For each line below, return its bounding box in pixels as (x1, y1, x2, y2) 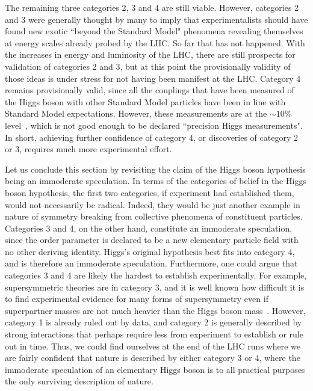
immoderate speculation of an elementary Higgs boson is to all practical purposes (5, 363, 305, 375)
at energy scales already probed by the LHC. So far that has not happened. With (5, 36, 305, 49)
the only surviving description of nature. (5, 375, 153, 387)
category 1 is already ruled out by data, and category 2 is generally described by (5, 316, 302, 328)
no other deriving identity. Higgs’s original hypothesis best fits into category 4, (5, 245, 295, 257)
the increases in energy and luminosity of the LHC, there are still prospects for (5, 48, 296, 61)
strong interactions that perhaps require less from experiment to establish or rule (5, 328, 303, 340)
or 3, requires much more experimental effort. (5, 143, 172, 155)
